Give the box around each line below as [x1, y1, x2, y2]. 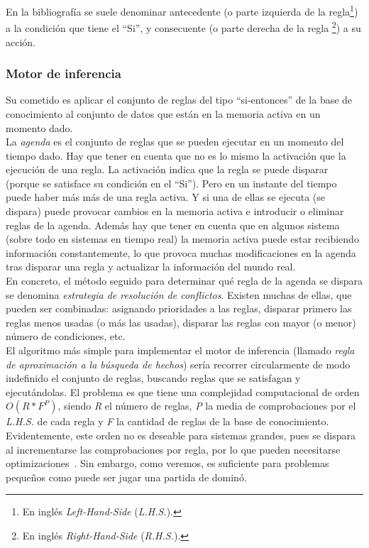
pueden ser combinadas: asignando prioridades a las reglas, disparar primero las [6, 301, 352, 316]
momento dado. [6, 120, 73, 135]
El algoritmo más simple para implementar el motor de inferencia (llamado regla [6, 343, 355, 357]
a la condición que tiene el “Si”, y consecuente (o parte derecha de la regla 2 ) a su [6, 18, 361, 35]
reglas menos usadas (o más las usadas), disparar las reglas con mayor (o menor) [6, 314, 356, 329]
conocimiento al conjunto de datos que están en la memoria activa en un [6, 106, 321, 121]
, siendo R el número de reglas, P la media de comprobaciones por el [57, 398, 356, 413]
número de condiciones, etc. [6, 329, 126, 344]
